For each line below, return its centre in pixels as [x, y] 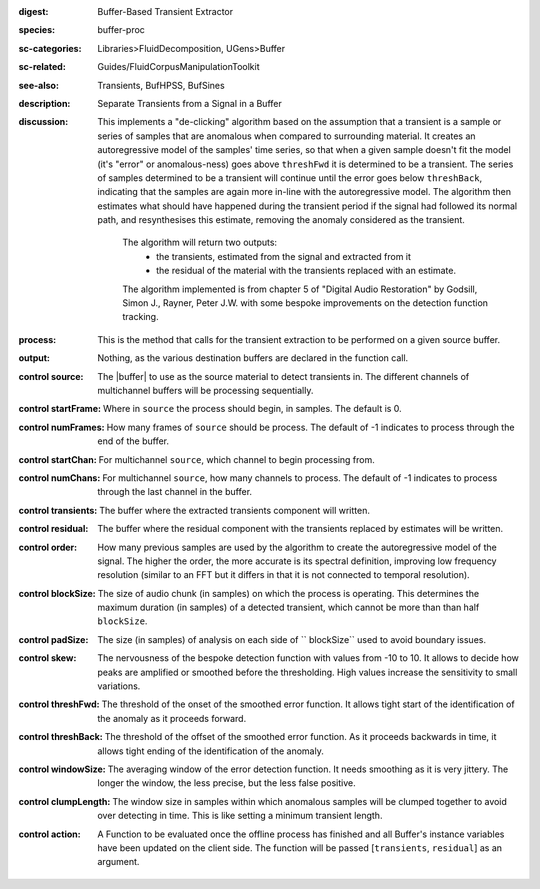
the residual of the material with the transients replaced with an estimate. [306, 271]
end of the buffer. [133, 441]
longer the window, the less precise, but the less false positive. [226, 783]
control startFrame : [60, 409]
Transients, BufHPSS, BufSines [161, 85]
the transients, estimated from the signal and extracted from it [284, 256]
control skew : [47, 658]
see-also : [39, 85]
